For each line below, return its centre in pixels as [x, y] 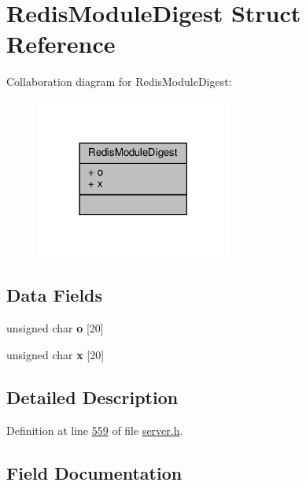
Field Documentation [94, 472]
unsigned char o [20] [55, 328]
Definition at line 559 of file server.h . [95, 430]
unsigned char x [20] [55, 354]
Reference [61, 44]
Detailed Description [92, 397]
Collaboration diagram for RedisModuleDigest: [119, 82]
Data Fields [55, 295]
